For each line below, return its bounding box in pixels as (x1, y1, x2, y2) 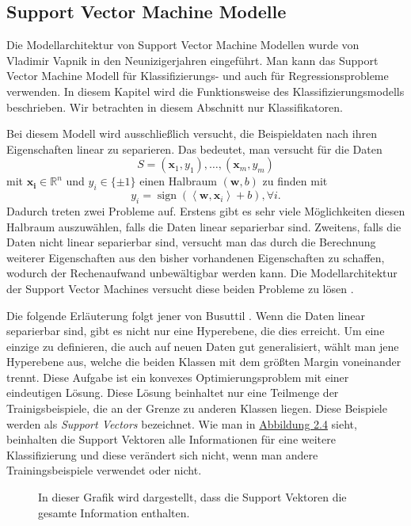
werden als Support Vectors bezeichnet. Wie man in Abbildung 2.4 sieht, (6, 415, 357, 432)
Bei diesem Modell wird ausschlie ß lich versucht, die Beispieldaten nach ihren (6, 125, 377, 142)
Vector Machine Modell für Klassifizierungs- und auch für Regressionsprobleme (6, 67, 389, 84)
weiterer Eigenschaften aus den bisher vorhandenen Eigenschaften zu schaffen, (6, 249, 385, 265)
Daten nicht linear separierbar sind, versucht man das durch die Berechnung (6, 234, 376, 250)
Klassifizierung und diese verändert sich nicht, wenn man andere (6, 446, 318, 463)
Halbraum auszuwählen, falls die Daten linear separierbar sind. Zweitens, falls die (6, 218, 401, 234)
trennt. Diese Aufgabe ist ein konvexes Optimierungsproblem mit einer (6, 368, 349, 385)
